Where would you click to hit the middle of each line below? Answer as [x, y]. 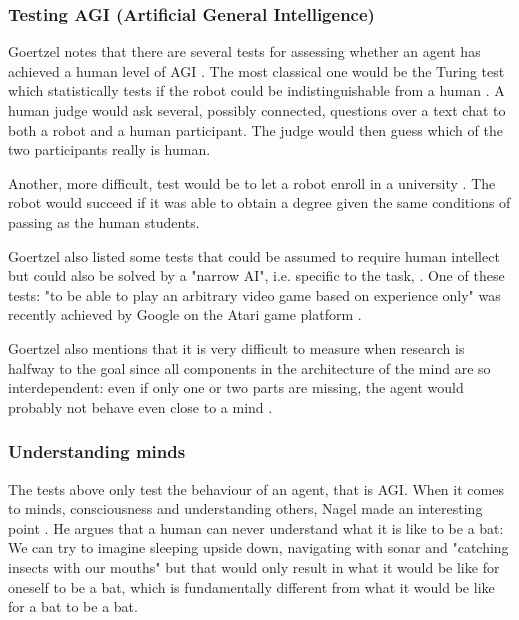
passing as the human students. [104, 221]
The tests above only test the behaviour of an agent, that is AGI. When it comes [256, 488]
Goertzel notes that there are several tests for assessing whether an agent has [244, 51]
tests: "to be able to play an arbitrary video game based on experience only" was [254, 294]
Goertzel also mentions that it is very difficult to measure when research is [236, 347]
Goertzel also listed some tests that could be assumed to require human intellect [254, 255]
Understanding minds [97, 451]
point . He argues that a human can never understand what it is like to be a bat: [256, 527]
